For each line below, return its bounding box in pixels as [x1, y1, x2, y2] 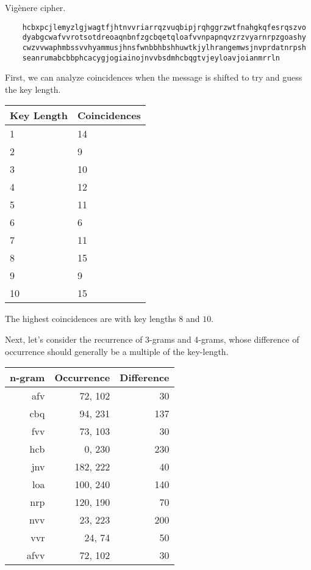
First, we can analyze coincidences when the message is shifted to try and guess [5, 71, 302, 84]
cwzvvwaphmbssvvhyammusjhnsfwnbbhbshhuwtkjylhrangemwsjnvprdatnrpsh [22, 43, 306, 52]
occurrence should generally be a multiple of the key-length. [5, 345, 229, 357]
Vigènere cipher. [5, 1, 66, 13]
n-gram [10, 370, 45, 385]
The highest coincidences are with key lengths [5, 312, 176, 325]
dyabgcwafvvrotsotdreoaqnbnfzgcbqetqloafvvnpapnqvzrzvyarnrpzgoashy [22, 33, 306, 42]
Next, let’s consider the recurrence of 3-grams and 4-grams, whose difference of [5, 333, 299, 345]
